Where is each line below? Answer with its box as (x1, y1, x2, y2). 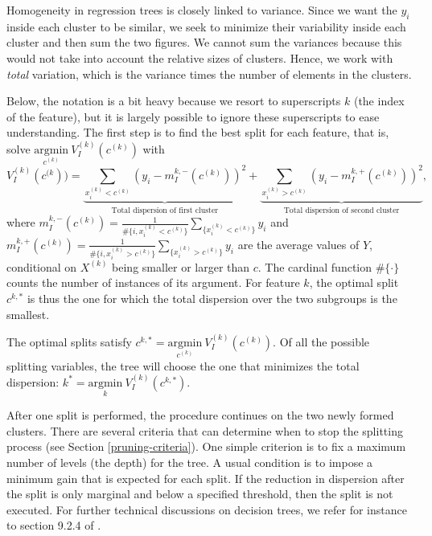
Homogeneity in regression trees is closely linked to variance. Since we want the (6, 2, 397, 18)
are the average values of (237, 235, 360, 252)
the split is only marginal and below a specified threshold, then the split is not (6, 485, 393, 502)
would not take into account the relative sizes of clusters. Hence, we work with (6, 49, 393, 66)
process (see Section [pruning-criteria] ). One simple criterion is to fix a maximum (6, 438, 406, 455)
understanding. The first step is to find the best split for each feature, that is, (6, 124, 389, 141)
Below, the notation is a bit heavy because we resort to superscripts (6, 92, 341, 109)
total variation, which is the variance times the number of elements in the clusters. (6, 65, 412, 82)
